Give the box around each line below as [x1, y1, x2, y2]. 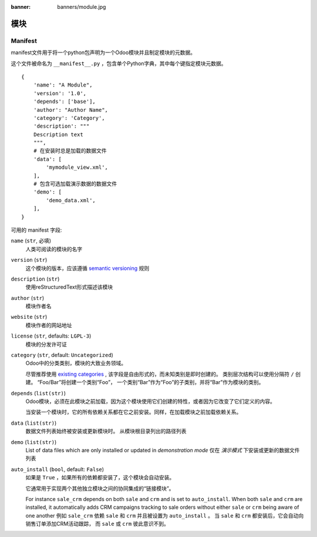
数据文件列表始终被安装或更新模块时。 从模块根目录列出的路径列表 [25, 428, 187, 435]
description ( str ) [11, 275, 60, 282]
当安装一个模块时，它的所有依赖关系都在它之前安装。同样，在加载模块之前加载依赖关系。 [25, 409, 242, 416]
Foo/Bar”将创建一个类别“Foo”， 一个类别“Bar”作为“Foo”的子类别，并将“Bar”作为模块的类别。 [39, 379, 264, 386]
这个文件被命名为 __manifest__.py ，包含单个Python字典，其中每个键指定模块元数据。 [11, 59, 227, 67]
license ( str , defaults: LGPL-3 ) [11, 332, 92, 339]
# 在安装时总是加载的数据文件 [33, 148, 107, 154]
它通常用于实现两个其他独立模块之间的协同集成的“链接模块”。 [25, 485, 174, 492]
